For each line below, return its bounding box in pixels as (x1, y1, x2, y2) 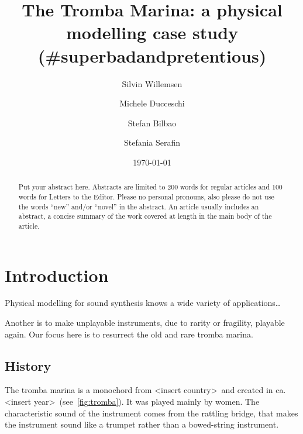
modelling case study (66, 20, 239, 44)
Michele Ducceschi (119, 97, 185, 109)
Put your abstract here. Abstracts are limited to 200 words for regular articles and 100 (18, 182, 283, 192)
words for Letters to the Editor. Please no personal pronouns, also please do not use (18, 191, 274, 201)
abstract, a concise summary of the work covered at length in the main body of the (18, 211, 272, 221)
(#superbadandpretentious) (37, 43, 267, 67)
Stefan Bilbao (128, 116, 177, 129)
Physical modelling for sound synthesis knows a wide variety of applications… (5, 297, 281, 309)
